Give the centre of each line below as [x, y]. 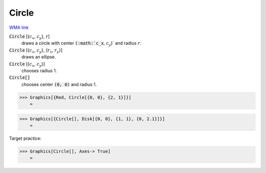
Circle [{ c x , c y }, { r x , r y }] [36, 50]
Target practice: [25, 138]
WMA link [19, 27]
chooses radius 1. [39, 71]
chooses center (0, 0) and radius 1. [59, 84]
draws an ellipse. [39, 57]
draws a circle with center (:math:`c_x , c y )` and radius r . [81, 44]
